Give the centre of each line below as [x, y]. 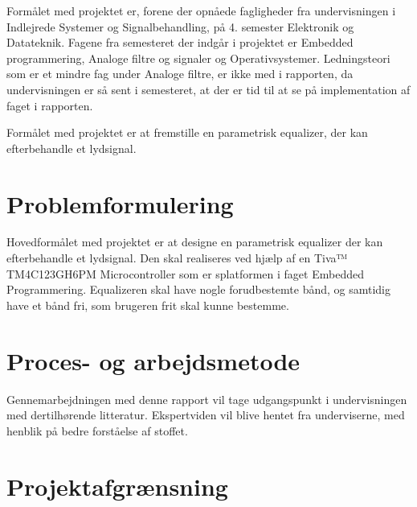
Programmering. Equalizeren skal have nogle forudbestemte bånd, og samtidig [199, 289]
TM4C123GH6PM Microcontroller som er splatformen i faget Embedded [185, 273]
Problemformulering [120, 203]
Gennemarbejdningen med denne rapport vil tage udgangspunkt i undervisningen [207, 399]
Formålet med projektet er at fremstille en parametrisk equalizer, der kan [187, 132]
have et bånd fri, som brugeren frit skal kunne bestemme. [148, 305]
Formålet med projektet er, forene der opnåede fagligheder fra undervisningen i [201, 10]
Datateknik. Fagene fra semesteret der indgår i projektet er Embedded [180, 42]
